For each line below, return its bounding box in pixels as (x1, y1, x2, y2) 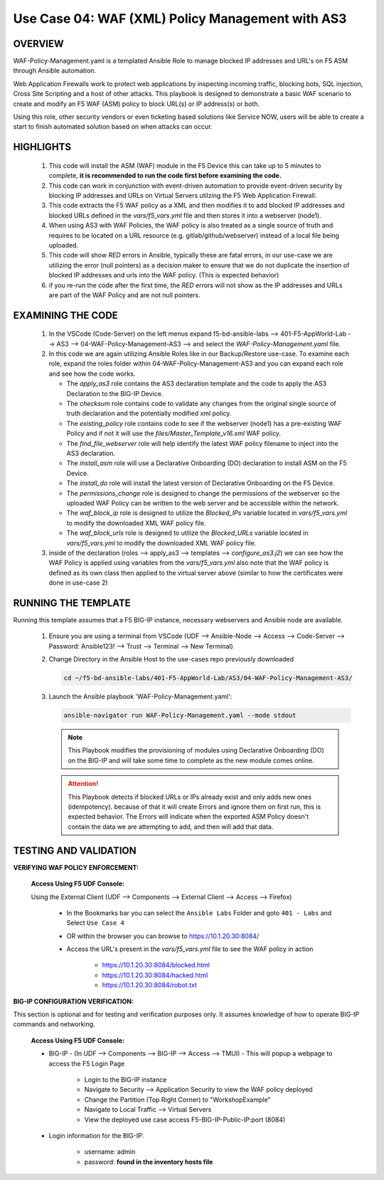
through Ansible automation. (13, 66, 96, 75)
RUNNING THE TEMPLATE (13, 597, 131, 609)
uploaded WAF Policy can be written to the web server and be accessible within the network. (66, 499, 339, 507)
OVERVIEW (13, 38, 64, 50)
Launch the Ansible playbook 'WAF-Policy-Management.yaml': (48, 692, 233, 701)
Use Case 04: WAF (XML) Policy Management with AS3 (13, 11, 347, 26)
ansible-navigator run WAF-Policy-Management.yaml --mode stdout (63, 711, 297, 720)
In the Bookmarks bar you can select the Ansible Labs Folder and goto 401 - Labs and (66, 908, 332, 917)
